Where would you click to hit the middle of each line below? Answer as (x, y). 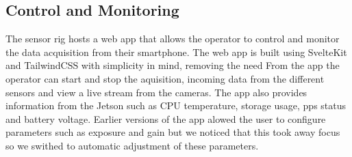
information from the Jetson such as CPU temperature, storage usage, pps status (176, 105)
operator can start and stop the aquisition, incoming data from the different (165, 78)
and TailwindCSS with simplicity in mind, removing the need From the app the (173, 65)
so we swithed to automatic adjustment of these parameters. (132, 145)
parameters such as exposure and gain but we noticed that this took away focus (173, 132)
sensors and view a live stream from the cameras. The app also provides (156, 92)
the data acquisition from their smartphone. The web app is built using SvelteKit (176, 52)
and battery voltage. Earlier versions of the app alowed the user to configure (166, 118)
